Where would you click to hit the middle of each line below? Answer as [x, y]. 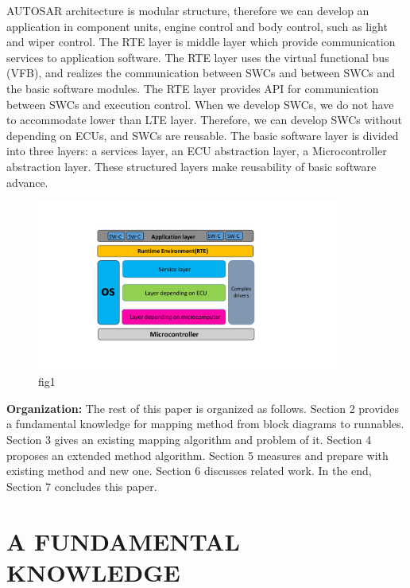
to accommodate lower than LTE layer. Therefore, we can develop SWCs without [204, 120]
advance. [27, 182]
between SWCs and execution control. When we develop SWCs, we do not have [200, 104]
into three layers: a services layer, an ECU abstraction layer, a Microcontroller [197, 151]
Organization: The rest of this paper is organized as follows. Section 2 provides [203, 408]
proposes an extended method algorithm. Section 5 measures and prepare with [197, 455]
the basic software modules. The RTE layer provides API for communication [193, 88]
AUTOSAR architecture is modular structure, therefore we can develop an [188, 10]
